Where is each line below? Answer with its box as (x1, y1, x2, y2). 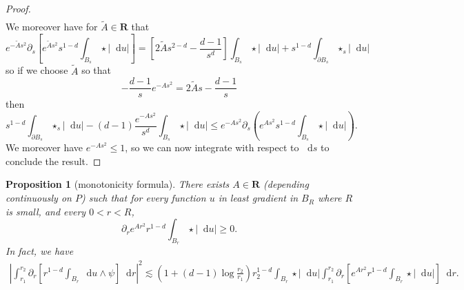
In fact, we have (6, 244, 74, 258)
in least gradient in (218, 191, 299, 205)
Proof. (6, 1, 31, 15)
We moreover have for (6, 19, 98, 34)
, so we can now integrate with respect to (125, 140, 299, 155)
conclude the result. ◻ (6, 153, 101, 168)
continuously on (6, 191, 72, 205)
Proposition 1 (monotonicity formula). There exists (6, 177, 230, 191)
